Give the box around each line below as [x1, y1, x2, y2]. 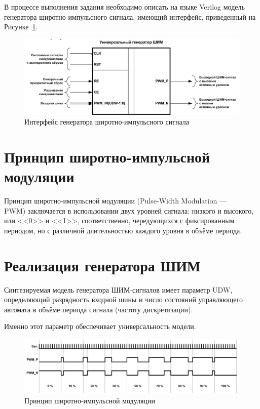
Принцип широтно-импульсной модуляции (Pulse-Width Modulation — [4, 195, 227, 206]
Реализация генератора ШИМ [4, 255, 201, 275]
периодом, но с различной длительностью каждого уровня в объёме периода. [4, 225, 242, 235]
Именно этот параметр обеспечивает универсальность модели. [4, 321, 196, 332]
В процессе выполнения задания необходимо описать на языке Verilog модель [4, 2, 245, 12]
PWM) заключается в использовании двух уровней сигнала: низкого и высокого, [4, 205, 254, 216]
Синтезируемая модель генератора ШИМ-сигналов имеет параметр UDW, [4, 284, 233, 295]
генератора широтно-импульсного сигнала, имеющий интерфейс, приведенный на [4, 11, 256, 22]
